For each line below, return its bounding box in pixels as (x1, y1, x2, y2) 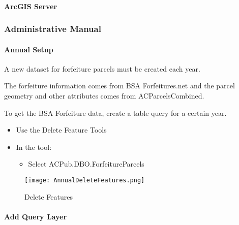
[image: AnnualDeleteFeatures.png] (24, 176, 145, 184)
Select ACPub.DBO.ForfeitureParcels (28, 158, 144, 169)
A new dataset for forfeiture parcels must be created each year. (4, 63, 200, 74)
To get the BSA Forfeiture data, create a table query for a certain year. (4, 107, 227, 118)
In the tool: (16, 141, 52, 152)
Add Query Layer (4, 211, 67, 221)
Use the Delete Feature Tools (16, 124, 107, 135)
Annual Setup (4, 44, 53, 54)
